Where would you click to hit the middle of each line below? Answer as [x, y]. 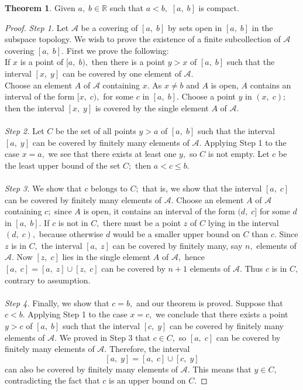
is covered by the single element [152, 107]
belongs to [109, 188]
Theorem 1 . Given [40, 8]
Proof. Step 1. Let [37, 27]
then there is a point [128, 62]
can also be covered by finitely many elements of [92, 369]
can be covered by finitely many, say [178, 245]
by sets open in [195, 27]
